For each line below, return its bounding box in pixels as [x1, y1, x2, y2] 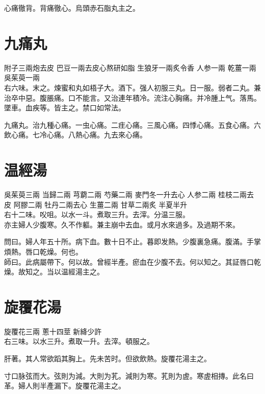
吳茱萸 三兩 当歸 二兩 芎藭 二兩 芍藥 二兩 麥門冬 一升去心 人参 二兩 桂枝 [4, 189, 233, 199]
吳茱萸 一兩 [4, 72, 40, 83]
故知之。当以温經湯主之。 [18, 266, 104, 277]
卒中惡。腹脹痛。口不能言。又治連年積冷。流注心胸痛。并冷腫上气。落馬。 [11, 92, 261, 103]
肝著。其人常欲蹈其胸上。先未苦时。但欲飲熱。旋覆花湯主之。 [4, 353, 211, 364]
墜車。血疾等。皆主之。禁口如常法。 [4, 102, 125, 113]
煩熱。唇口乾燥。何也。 [4, 246, 83, 257]
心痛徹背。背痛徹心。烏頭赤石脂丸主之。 [4, 3, 140, 13]
